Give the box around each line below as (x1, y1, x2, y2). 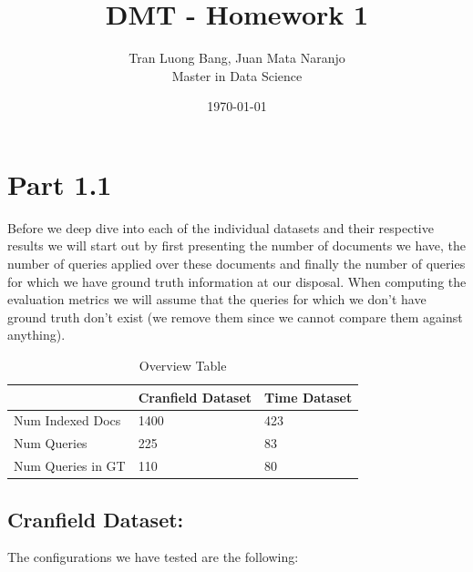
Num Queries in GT (14, 456, 126, 475)
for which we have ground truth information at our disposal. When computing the (7, 271, 467, 291)
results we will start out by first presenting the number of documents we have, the (7, 236, 467, 255)
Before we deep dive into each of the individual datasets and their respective (7, 218, 434, 237)
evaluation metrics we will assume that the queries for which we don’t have (7, 290, 427, 309)
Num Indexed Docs (14, 411, 121, 430)
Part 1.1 (7, 165, 112, 202)
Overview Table (139, 356, 227, 374)
